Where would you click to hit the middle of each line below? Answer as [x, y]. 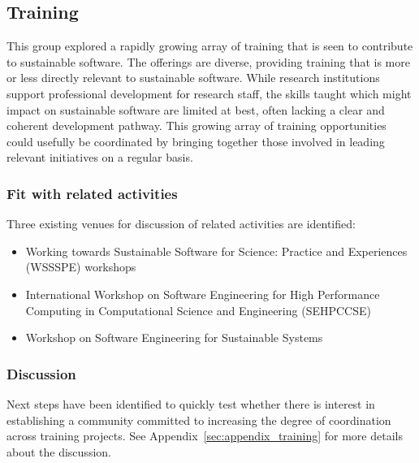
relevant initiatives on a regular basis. [100, 157]
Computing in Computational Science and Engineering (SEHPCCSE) [198, 310]
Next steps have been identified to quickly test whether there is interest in [191, 403]
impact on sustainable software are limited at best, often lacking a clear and [196, 109]
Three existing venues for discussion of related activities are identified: [181, 224]
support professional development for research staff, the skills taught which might [209, 93]
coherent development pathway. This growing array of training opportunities [197, 125]
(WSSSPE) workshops [81, 267]
